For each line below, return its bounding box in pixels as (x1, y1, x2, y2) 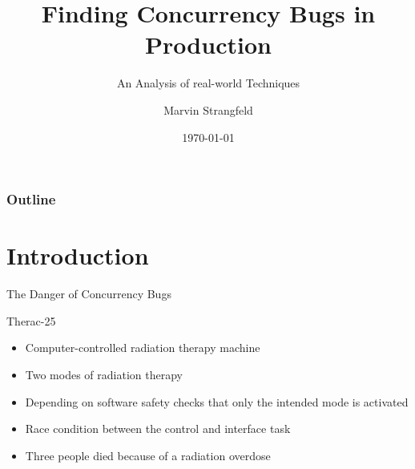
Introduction (6, 239, 149, 272)
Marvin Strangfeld (163, 101, 253, 118)
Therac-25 (6, 312, 56, 329)
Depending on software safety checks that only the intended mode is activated (25, 393, 409, 410)
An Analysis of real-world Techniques (116, 75, 300, 91)
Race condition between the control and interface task (25, 420, 291, 437)
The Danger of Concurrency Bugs (6, 285, 171, 302)
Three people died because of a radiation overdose (25, 447, 271, 463)
